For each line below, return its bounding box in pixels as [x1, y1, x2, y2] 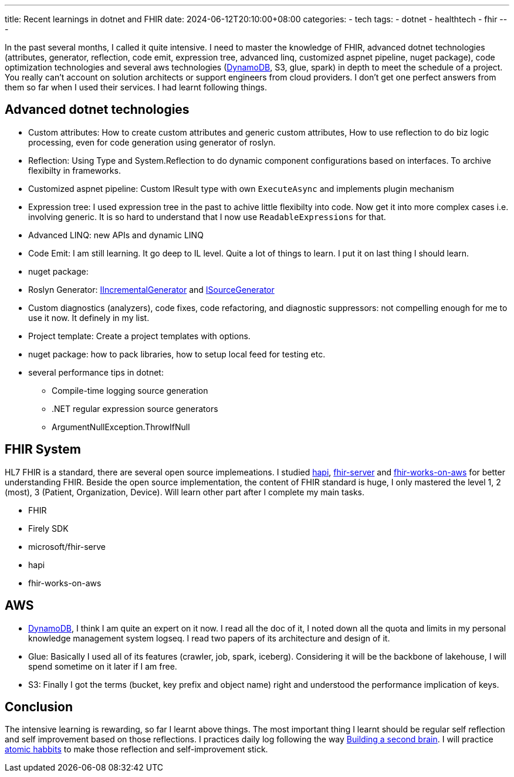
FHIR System [5, 442, 81, 457]
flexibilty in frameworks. [28, 165, 121, 175]
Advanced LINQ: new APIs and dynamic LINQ [28, 229, 204, 240]
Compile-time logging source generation [52, 385, 208, 396]
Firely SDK [28, 523, 69, 533]
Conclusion [5, 699, 73, 714]
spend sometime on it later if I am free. [28, 661, 177, 671]
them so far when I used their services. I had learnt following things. [5, 82, 267, 92]
